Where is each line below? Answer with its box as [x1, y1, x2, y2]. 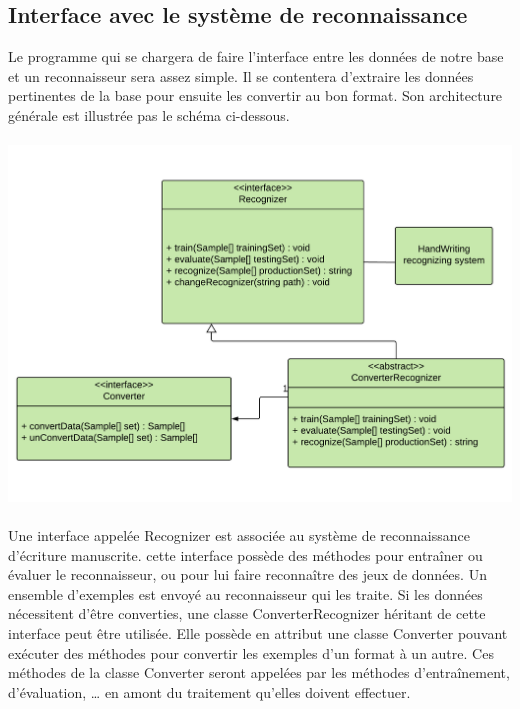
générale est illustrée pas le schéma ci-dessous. [8, 104, 290, 125]
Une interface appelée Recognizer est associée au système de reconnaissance [8, 525, 470, 546]
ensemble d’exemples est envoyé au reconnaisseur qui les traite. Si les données [8, 583, 483, 604]
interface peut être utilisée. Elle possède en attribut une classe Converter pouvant [8, 623, 508, 644]
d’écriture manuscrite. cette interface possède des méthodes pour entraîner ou [8, 544, 483, 565]
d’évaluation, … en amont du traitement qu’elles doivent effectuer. [8, 681, 411, 702]
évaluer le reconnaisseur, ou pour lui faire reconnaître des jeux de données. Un [8, 564, 487, 585]
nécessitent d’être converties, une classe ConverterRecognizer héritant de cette [8, 603, 486, 624]
